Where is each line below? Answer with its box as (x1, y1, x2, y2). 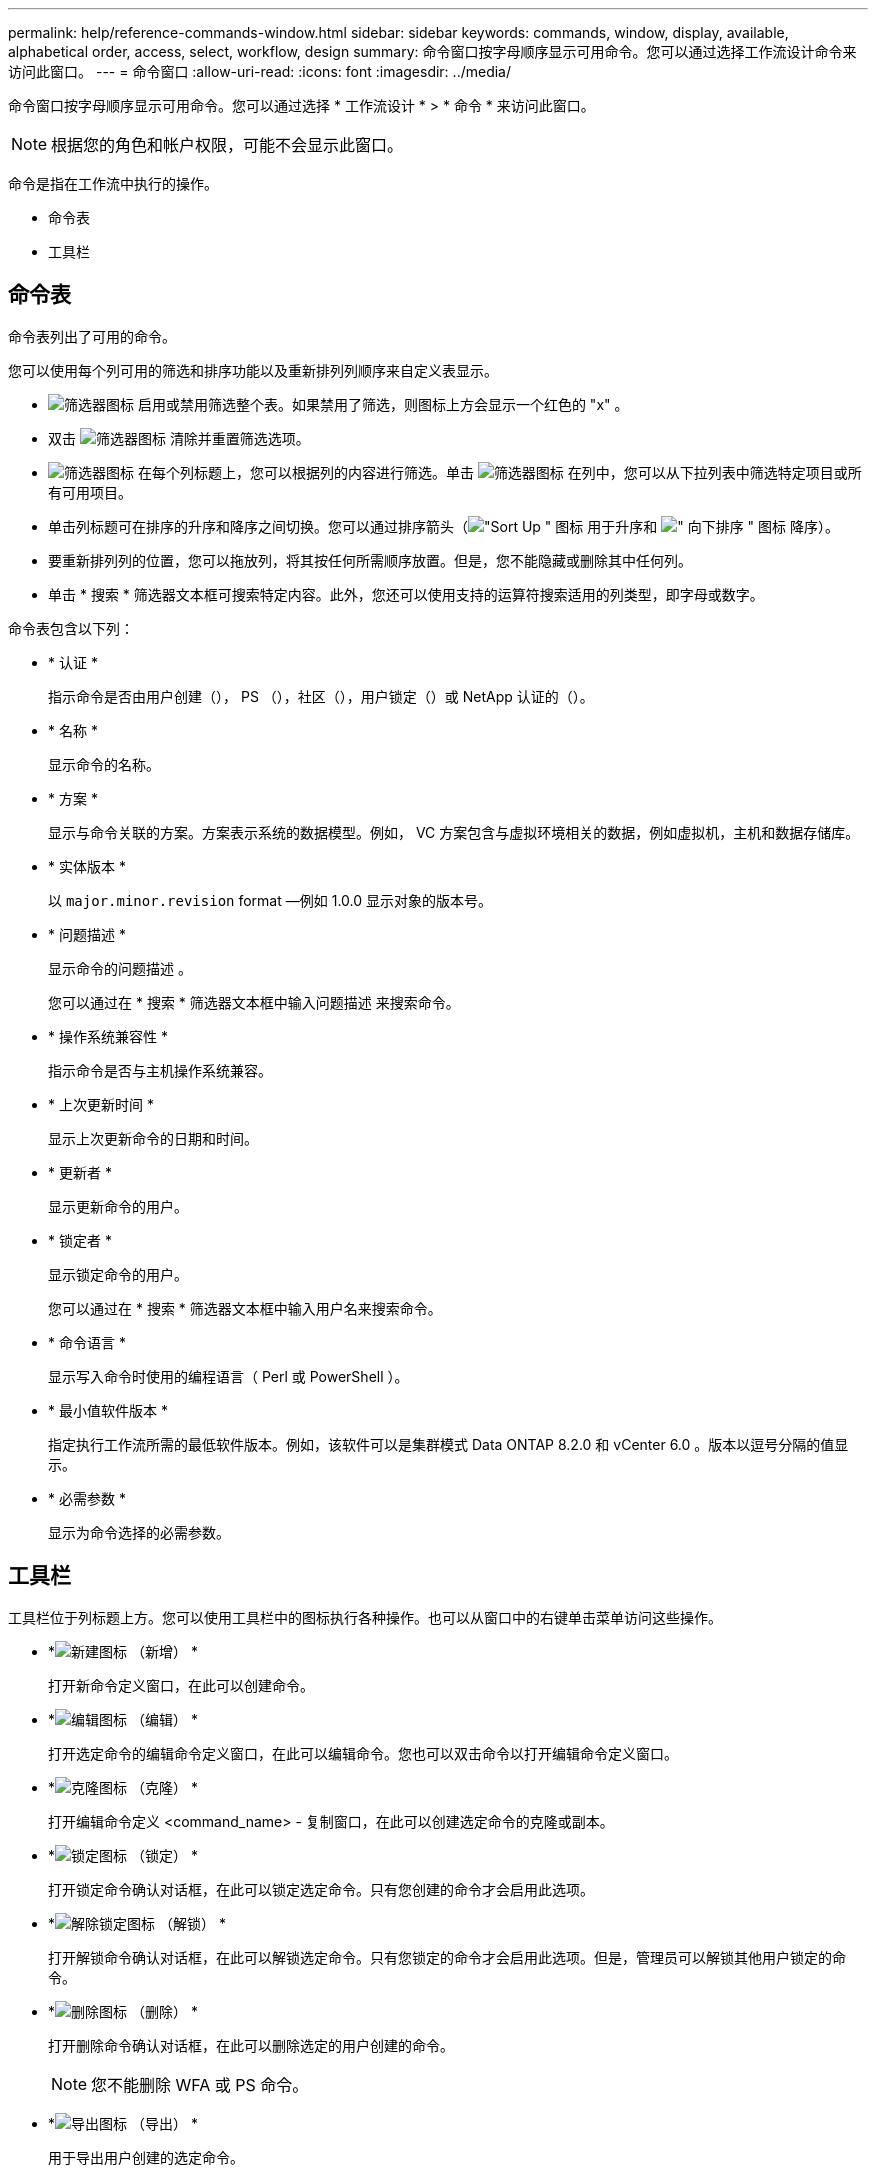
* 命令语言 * (48, 1333, 126, 1351)
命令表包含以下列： (8, 619, 134, 637)
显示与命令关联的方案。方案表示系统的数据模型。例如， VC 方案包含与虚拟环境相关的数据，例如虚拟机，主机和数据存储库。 (48, 823, 860, 841)
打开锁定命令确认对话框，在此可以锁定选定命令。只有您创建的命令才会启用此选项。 (48, 1880, 594, 1898)
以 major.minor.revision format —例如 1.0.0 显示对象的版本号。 (48, 891, 492, 909)
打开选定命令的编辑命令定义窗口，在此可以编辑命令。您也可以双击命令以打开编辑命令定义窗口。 (48, 1744, 678, 1762)
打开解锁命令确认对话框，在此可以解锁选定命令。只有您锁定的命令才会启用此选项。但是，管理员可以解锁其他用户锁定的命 (48, 1948, 846, 1966)
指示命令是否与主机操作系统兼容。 (48, 1061, 272, 1079)
